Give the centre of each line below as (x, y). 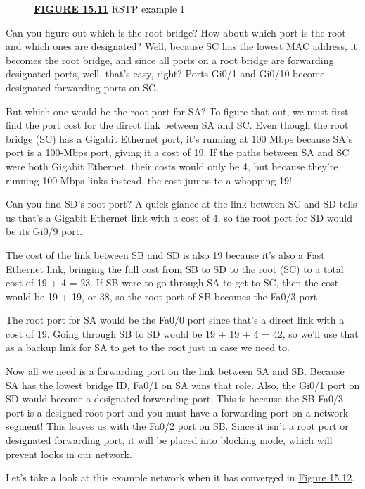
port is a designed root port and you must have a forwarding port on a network (177, 412)
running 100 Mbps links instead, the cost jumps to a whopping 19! (149, 180)
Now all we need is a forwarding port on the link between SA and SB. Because (175, 371)
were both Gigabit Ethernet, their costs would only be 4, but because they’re (172, 166)
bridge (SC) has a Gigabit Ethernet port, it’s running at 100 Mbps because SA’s (179, 138)
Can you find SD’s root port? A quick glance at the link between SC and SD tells (181, 204)
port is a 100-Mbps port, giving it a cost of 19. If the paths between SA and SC (178, 152)
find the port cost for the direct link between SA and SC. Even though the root (177, 125)
